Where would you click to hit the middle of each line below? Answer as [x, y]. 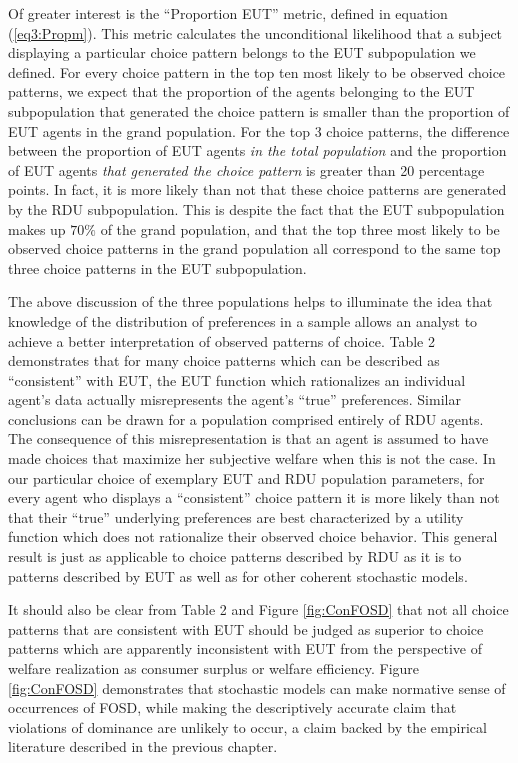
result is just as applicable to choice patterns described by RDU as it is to [235, 556]
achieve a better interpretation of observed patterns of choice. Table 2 [221, 340]
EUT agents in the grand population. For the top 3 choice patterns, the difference [259, 130]
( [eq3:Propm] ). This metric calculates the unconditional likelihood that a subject [255, 32]
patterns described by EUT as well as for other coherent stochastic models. [238, 575]
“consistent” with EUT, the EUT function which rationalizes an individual [237, 379]
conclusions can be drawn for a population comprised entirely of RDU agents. [246, 418]
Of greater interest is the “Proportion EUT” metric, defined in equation [228, 13]
